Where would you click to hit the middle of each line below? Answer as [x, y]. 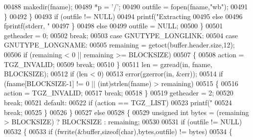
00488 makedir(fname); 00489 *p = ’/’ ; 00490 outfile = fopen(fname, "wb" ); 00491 [126, 6]
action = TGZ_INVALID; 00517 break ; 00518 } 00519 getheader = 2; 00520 [119, 93]
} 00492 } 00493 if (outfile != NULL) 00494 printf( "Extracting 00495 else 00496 [123, 16]
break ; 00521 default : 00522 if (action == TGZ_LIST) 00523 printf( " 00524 [118, 102]
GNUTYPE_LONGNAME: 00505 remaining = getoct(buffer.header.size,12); [119, 45]
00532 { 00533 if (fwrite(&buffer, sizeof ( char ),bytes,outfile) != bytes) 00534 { [118, 131]
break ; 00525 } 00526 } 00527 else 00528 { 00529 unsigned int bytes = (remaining [126, 112]
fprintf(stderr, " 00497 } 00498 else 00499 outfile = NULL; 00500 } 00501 [114, 26]
